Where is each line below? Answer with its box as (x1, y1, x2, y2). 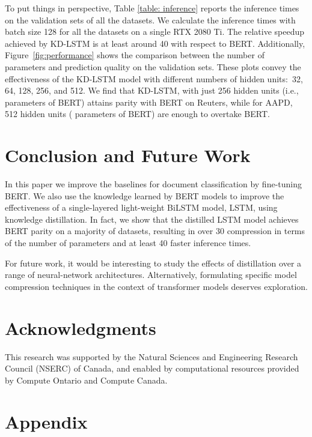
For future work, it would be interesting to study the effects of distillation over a (5, 256, 302, 269)
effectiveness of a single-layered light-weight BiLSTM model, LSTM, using (5, 201, 278, 214)
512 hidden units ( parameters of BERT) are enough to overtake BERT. (5, 107, 270, 120)
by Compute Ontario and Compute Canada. (5, 373, 168, 386)
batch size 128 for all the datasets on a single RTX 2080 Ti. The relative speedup (5, 25, 304, 38)
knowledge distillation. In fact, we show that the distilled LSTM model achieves (5, 212, 299, 225)
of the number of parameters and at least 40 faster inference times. (5, 237, 251, 249)
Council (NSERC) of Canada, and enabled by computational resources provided (5, 362, 299, 375)
